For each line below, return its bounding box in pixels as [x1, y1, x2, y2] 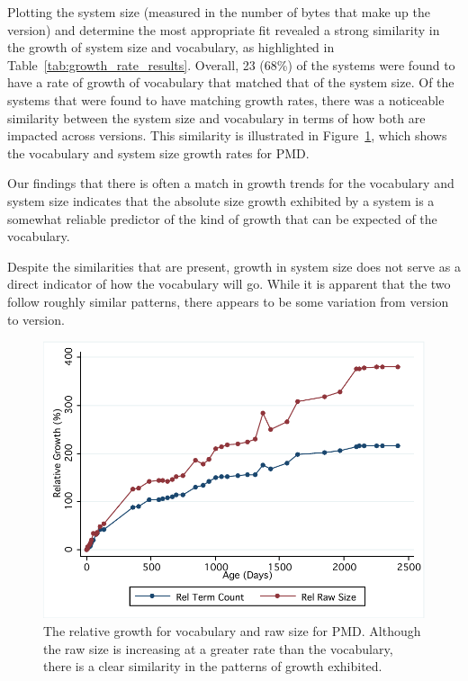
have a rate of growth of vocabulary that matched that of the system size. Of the [7, 73, 454, 92]
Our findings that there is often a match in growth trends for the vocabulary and [7, 174, 454, 193]
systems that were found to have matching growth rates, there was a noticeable [7, 90, 445, 109]
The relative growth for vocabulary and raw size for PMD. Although [43, 622, 421, 641]
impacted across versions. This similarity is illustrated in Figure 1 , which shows [7, 126, 447, 145]
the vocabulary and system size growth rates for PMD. [7, 143, 310, 162]
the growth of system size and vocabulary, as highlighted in [7, 38, 335, 57]
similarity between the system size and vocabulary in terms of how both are [7, 108, 426, 127]
